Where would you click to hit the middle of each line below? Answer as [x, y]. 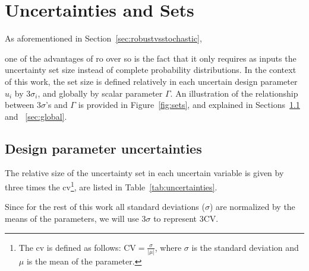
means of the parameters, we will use [72, 218]
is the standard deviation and [245, 247]
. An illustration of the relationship [234, 93]
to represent [175, 218]
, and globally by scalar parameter [100, 93]
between [20, 105]
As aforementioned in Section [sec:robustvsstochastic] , [103, 38]
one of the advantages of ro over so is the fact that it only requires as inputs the [151, 58]
